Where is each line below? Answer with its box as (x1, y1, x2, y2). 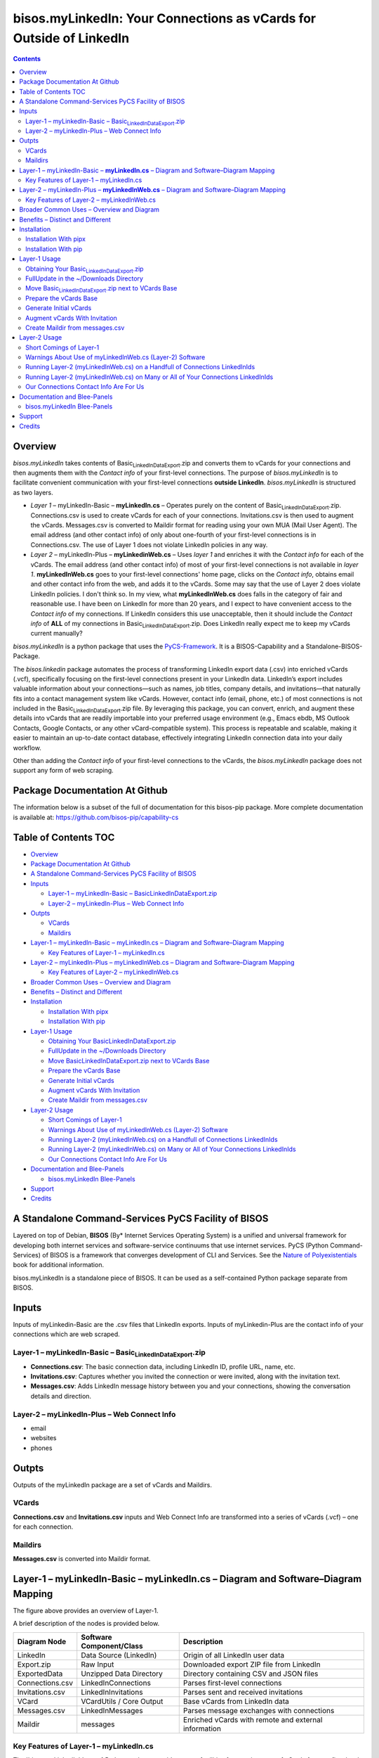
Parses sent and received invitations (182, 1687, 303, 1697)
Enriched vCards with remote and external (182, 1714, 323, 1724)
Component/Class (81, 1641, 143, 1650)
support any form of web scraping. (13, 766, 114, 775)
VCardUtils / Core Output (81, 1696, 164, 1706)
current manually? (30, 629, 84, 638)
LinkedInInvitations (81, 1687, 143, 1697)
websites (30, 1434, 57, 1442)
